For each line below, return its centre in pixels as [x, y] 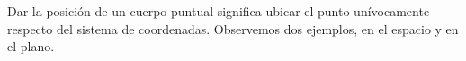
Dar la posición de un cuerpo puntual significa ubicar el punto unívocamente [219, 11]
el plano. [31, 46]
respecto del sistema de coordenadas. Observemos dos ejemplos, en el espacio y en [233, 28]
